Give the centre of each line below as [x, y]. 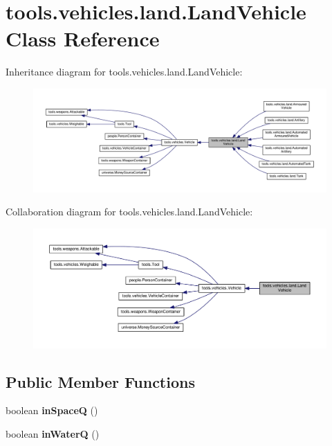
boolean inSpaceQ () [52, 410]
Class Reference [83, 38]
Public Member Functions [100, 381]
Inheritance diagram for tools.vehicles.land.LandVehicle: [124, 72]
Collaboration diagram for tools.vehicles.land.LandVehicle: [129, 212]
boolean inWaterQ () [53, 434]
